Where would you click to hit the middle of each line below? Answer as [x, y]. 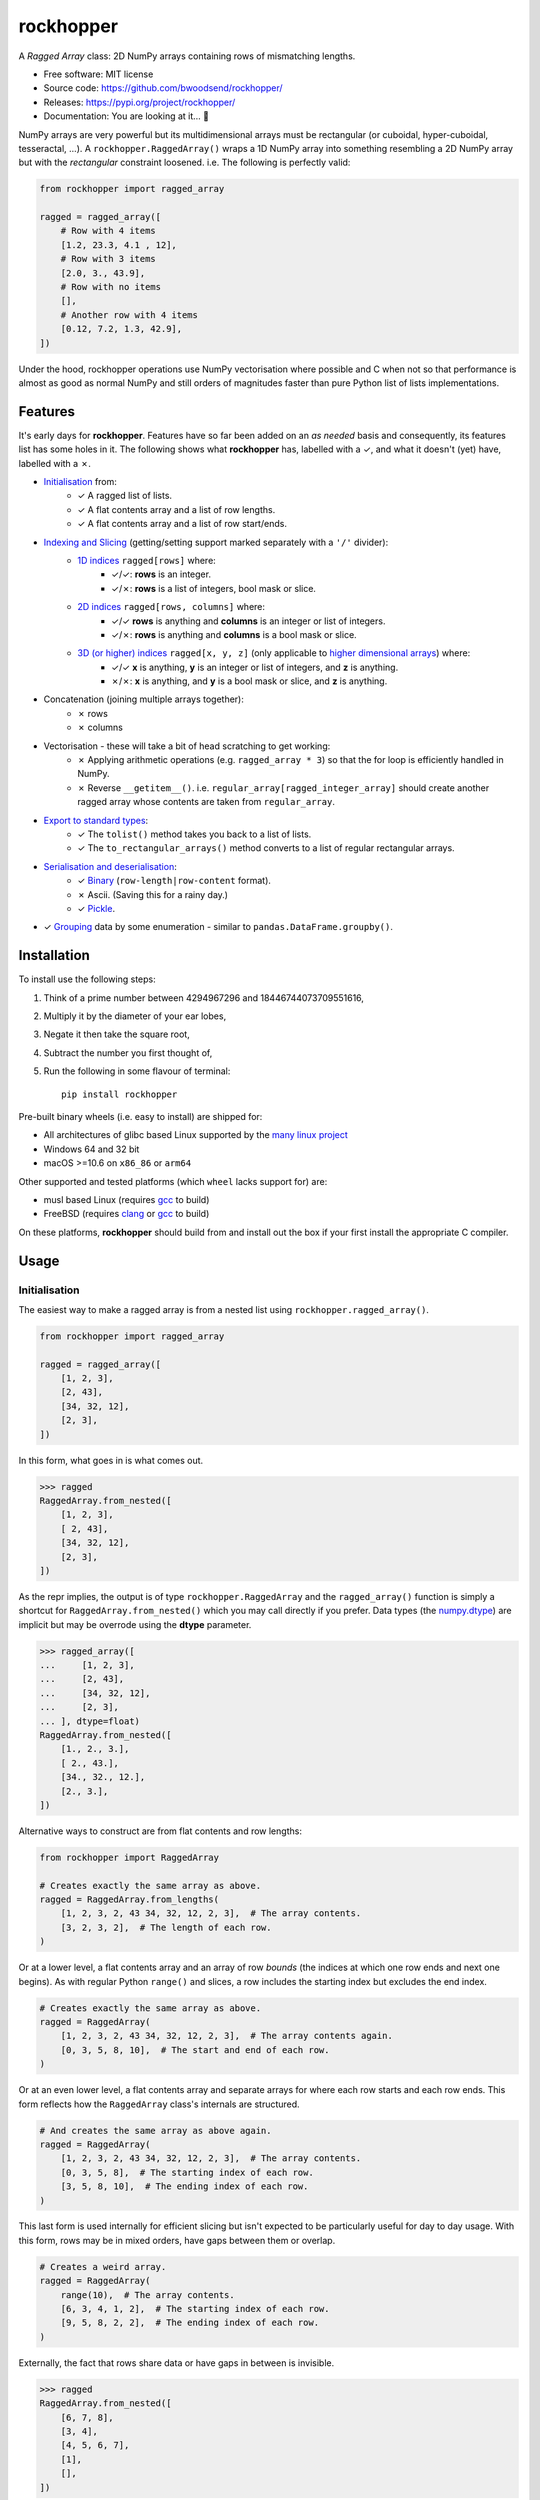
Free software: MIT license [98, 74]
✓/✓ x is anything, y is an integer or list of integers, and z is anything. [255, 667]
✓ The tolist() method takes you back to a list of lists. [194, 834]
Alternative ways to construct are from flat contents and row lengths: [160, 1831]
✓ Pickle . [96, 908]
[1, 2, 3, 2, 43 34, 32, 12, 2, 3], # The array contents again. [227, 2036]
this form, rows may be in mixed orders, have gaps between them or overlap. [177, 2240]
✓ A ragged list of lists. [125, 496]
